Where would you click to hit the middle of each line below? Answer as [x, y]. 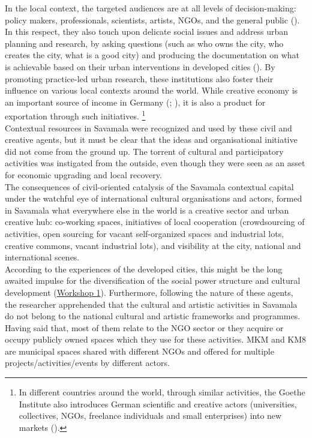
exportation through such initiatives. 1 [75, 115]
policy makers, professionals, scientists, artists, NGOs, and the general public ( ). [152, 19]
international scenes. [42, 257]
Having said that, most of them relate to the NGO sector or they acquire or [144, 327]
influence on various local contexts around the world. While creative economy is [151, 90]
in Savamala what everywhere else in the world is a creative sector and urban [147, 210]
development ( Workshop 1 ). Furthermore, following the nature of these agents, [149, 292]
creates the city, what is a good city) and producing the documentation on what [152, 55]
